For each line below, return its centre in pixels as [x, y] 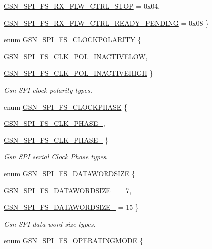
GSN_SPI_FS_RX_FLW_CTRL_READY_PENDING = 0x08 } [106, 23]
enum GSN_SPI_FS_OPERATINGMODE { [74, 240]
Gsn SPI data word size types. [50, 223]
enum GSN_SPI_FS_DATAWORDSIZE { [70, 173]
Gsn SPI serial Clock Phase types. [56, 157]
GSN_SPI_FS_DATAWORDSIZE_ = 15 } [71, 207]
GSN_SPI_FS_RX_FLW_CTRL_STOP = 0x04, [82, 6]
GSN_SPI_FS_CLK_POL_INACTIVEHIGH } [79, 73]
